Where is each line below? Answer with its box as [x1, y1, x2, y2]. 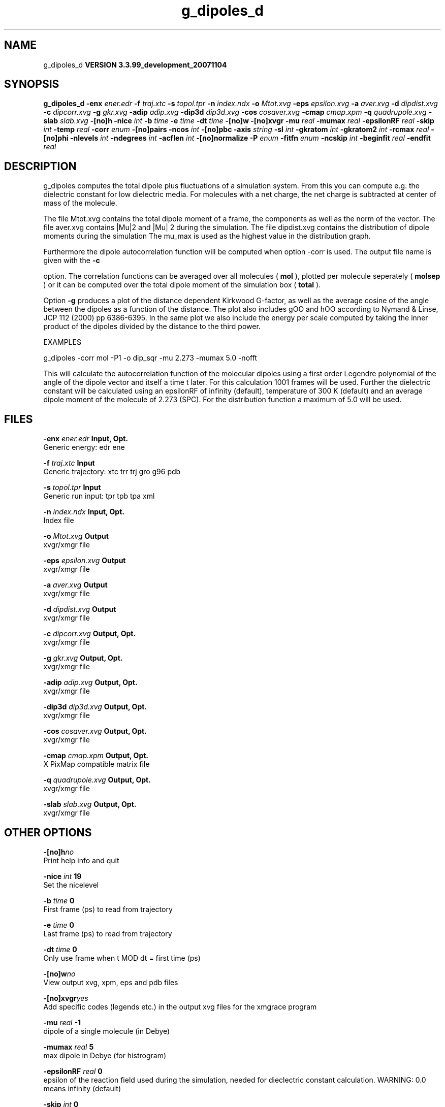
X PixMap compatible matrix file [43, 760, 150, 769]
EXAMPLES [43, 338, 81, 347]
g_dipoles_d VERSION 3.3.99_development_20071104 [43, 60, 227, 69]
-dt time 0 [43, 945, 77, 954]
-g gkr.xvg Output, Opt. [43, 654, 123, 663]
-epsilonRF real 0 [43, 1066, 103, 1076]
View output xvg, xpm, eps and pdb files [43, 978, 178, 987]
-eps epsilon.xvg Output [43, 556, 126, 565]
